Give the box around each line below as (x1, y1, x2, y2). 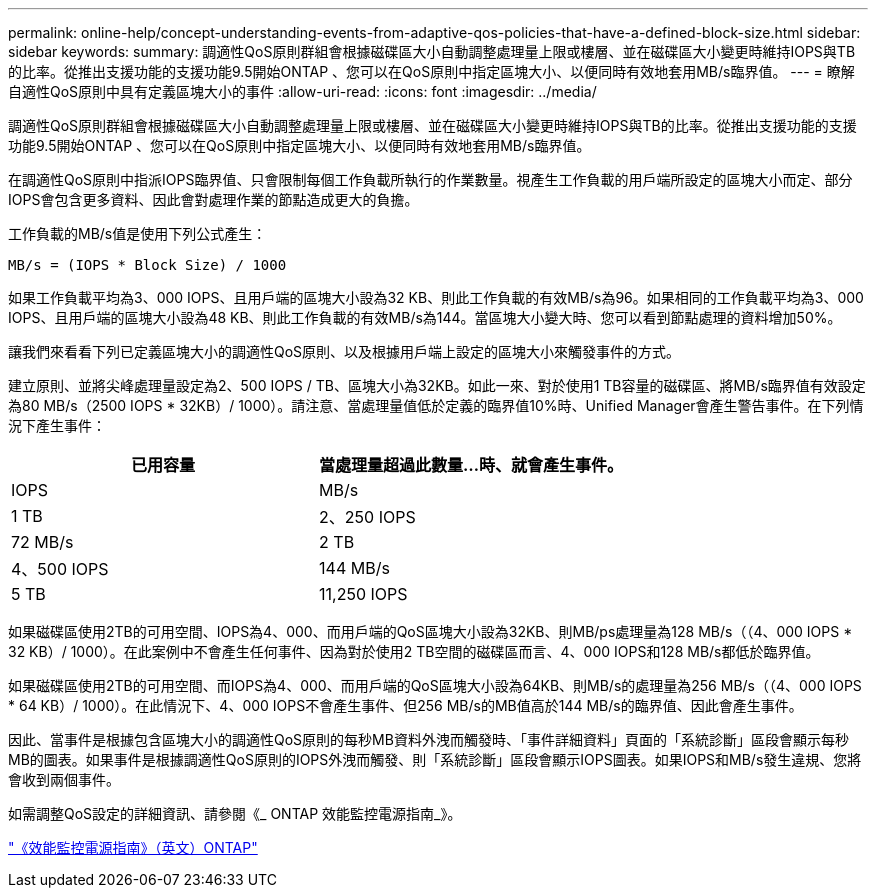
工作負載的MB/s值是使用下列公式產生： (8, 225, 267, 242)
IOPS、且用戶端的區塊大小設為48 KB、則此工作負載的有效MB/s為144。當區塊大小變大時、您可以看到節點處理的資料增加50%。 (8, 309, 842, 326)
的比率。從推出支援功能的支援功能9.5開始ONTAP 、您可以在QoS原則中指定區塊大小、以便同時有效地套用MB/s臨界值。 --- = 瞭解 (8, 63, 855, 80)
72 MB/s (11, 532, 74, 552)
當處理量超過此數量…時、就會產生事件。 (319, 455, 624, 475)
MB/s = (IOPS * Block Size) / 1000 (8, 257, 287, 273)
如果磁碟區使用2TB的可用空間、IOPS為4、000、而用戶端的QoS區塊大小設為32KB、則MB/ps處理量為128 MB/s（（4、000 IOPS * (8, 623, 853, 640)
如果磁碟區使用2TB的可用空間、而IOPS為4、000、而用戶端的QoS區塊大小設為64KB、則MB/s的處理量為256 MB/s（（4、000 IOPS (8, 677, 862, 694)
